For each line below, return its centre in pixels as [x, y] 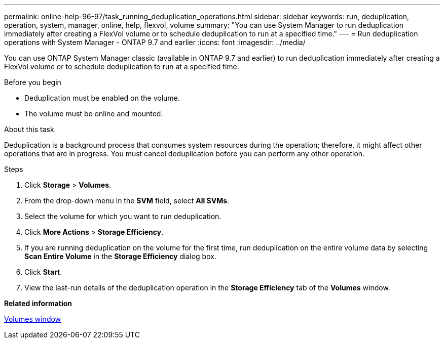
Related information [38, 303]
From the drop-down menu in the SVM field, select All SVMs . [127, 201]
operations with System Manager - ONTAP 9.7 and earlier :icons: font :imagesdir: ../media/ [155, 42]
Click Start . [43, 272]
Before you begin [33, 82]
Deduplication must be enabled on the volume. [102, 98]
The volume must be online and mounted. [94, 114]
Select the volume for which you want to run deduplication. [123, 216]
